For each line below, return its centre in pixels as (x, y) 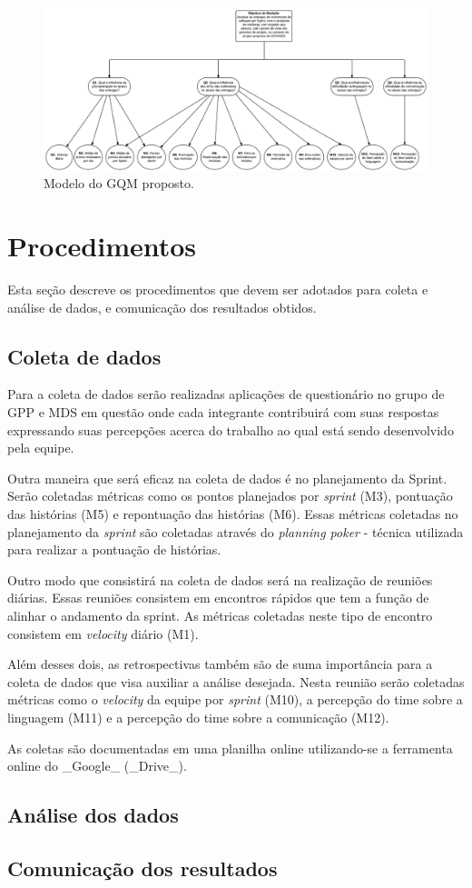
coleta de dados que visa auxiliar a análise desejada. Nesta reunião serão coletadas (236, 681)
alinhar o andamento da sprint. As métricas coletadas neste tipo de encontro (220, 615)
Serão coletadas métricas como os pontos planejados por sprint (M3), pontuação (230, 496)
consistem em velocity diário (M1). (103, 633)
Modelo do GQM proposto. (119, 183)
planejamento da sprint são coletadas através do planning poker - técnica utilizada (236, 531)
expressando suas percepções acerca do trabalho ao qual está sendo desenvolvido (231, 429)
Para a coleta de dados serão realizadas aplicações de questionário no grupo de (226, 394)
